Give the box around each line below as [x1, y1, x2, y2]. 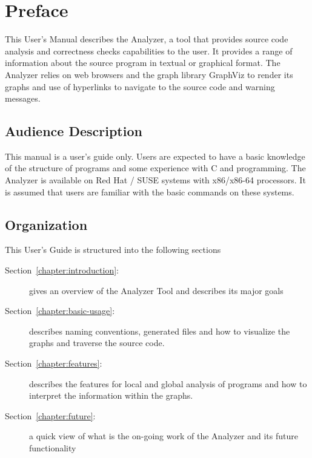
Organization [5, 215, 88, 234]
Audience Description [5, 122, 142, 140]
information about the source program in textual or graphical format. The [5, 56, 280, 69]
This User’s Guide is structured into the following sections [5, 243, 221, 256]
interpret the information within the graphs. [29, 389, 193, 402]
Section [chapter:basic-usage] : [5, 304, 115, 317]
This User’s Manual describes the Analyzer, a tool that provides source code [5, 33, 288, 45]
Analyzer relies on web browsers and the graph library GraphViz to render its [5, 68, 293, 80]
